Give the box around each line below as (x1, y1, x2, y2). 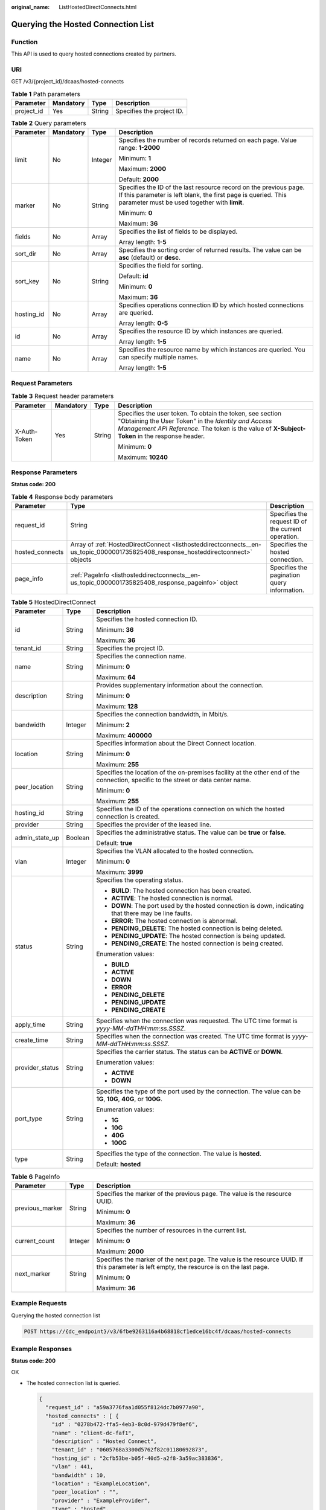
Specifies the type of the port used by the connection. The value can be (96, 1087, 301, 1096)
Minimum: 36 (96, 626, 134, 634)
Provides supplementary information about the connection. (96, 681, 264, 690)
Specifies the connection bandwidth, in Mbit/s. (96, 710, 229, 719)
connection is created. (96, 812, 160, 821)
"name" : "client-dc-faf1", (51, 1429, 135, 1436)
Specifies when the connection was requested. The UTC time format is (96, 1017, 298, 1025)
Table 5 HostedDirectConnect (11, 598, 96, 606)
